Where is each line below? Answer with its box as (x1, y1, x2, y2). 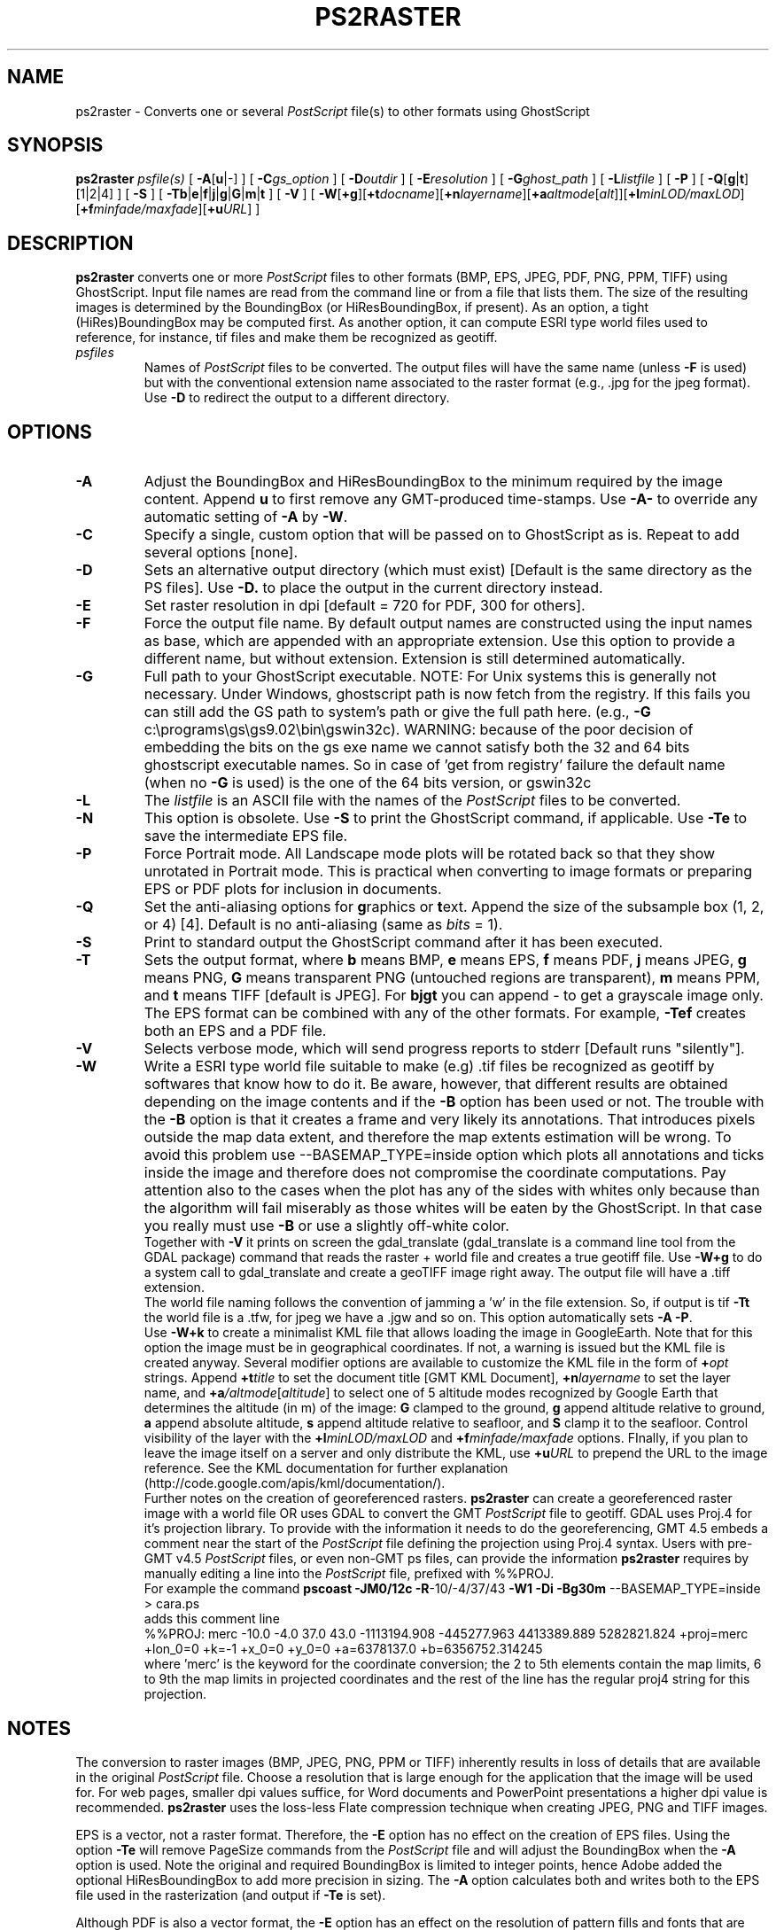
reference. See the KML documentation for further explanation (144, 1460, 508, 1476)
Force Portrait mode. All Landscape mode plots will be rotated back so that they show (144, 844, 716, 863)
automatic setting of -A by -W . (144, 508, 348, 526)
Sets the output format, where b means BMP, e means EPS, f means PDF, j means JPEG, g (144, 951, 747, 969)
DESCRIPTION (7, 231, 134, 254)
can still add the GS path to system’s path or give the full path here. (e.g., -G (144, 703, 651, 721)
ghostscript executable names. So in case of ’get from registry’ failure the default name (144, 756, 726, 774)
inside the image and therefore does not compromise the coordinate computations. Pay (144, 1163, 726, 1182)
